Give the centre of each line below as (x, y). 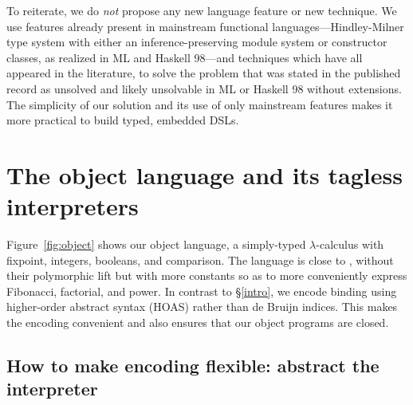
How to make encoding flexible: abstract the (193, 366)
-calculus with (350, 244)
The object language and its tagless (205, 174)
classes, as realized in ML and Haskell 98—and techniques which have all (185, 57)
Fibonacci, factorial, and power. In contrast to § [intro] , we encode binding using (202, 291)
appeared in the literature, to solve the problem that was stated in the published (204, 73)
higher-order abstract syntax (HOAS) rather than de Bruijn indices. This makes (202, 307)
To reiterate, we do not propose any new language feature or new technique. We (202, 10)
